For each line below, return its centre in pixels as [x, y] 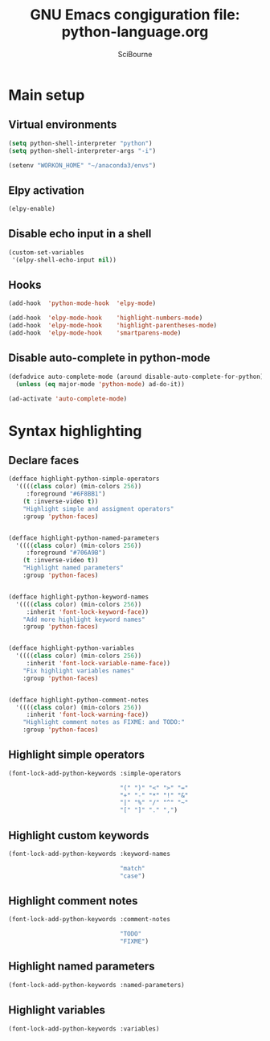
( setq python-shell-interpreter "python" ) [80, 143]
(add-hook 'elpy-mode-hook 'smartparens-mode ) [95, 333]
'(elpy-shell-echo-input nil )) [64, 260]
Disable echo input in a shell [80, 234]
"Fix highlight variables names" [79, 671]
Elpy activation [46, 190]
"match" [133, 868]
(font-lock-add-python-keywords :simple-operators [95, 773]
